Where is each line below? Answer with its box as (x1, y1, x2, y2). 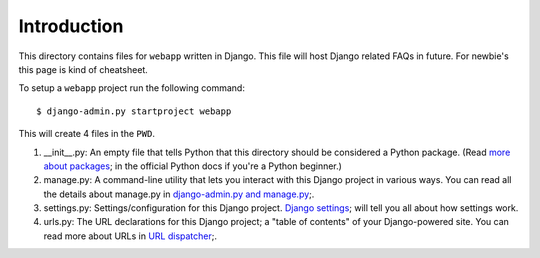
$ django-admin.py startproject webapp (36, 105, 232, 117)
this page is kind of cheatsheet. (18, 63, 149, 75)
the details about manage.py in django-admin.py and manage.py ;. (43, 188, 315, 200)
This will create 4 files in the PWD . (18, 128, 155, 140)
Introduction (18, 15, 124, 37)
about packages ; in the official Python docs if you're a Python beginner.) (43, 160, 342, 172)
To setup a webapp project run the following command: (18, 82, 245, 94)
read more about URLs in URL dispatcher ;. (43, 230, 218, 242)
